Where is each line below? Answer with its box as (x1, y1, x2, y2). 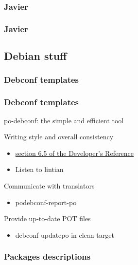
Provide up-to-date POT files (4, 213, 91, 224)
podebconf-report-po (15, 197, 77, 207)
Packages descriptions (4, 250, 91, 263)
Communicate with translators (4, 180, 95, 190)
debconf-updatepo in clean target (15, 229, 114, 240)
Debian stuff (4, 48, 67, 63)
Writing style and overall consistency (4, 132, 114, 142)
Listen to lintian (15, 164, 64, 174)
